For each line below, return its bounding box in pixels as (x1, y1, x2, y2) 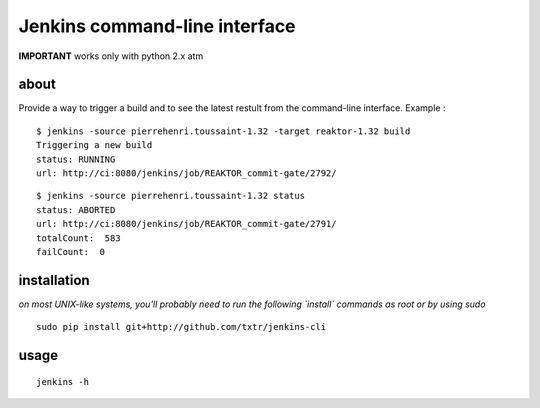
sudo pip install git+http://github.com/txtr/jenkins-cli (36, 321, 327, 333)
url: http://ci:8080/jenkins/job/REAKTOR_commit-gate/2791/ (36, 218, 337, 230)
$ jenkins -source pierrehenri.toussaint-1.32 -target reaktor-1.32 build (36, 125, 411, 137)
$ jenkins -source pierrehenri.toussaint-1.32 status (36, 190, 305, 202)
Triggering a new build (36, 140, 153, 151)
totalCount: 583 (36, 232, 121, 244)
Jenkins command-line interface (18, 15, 296, 37)
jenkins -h (36, 376, 90, 387)
